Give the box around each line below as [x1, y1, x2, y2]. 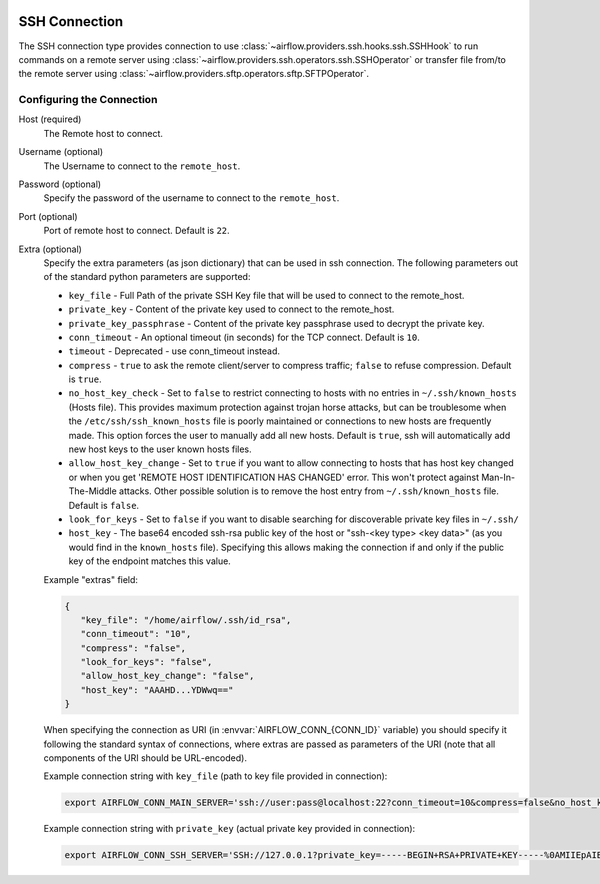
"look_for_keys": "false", [80, 656, 213, 668]
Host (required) [18, 113, 82, 125]
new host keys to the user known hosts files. [68, 443, 252, 455]
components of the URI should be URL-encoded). [43, 752, 247, 764]
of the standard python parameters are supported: [43, 271, 251, 283]
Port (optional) [18, 210, 79, 222]
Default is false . [68, 499, 140, 511]
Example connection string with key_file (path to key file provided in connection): [43, 770, 388, 782]
